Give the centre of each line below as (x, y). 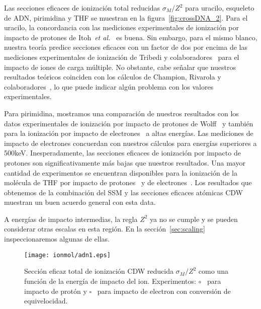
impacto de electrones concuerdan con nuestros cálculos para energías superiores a (130, 143)
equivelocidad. (46, 301)
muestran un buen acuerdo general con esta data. (80, 202)
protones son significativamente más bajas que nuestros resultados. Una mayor (125, 162)
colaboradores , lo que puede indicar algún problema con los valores (109, 86)
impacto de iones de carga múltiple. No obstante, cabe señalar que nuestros (120, 67)
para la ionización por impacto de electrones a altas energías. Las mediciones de (129, 133)
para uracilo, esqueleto (220, 8)
